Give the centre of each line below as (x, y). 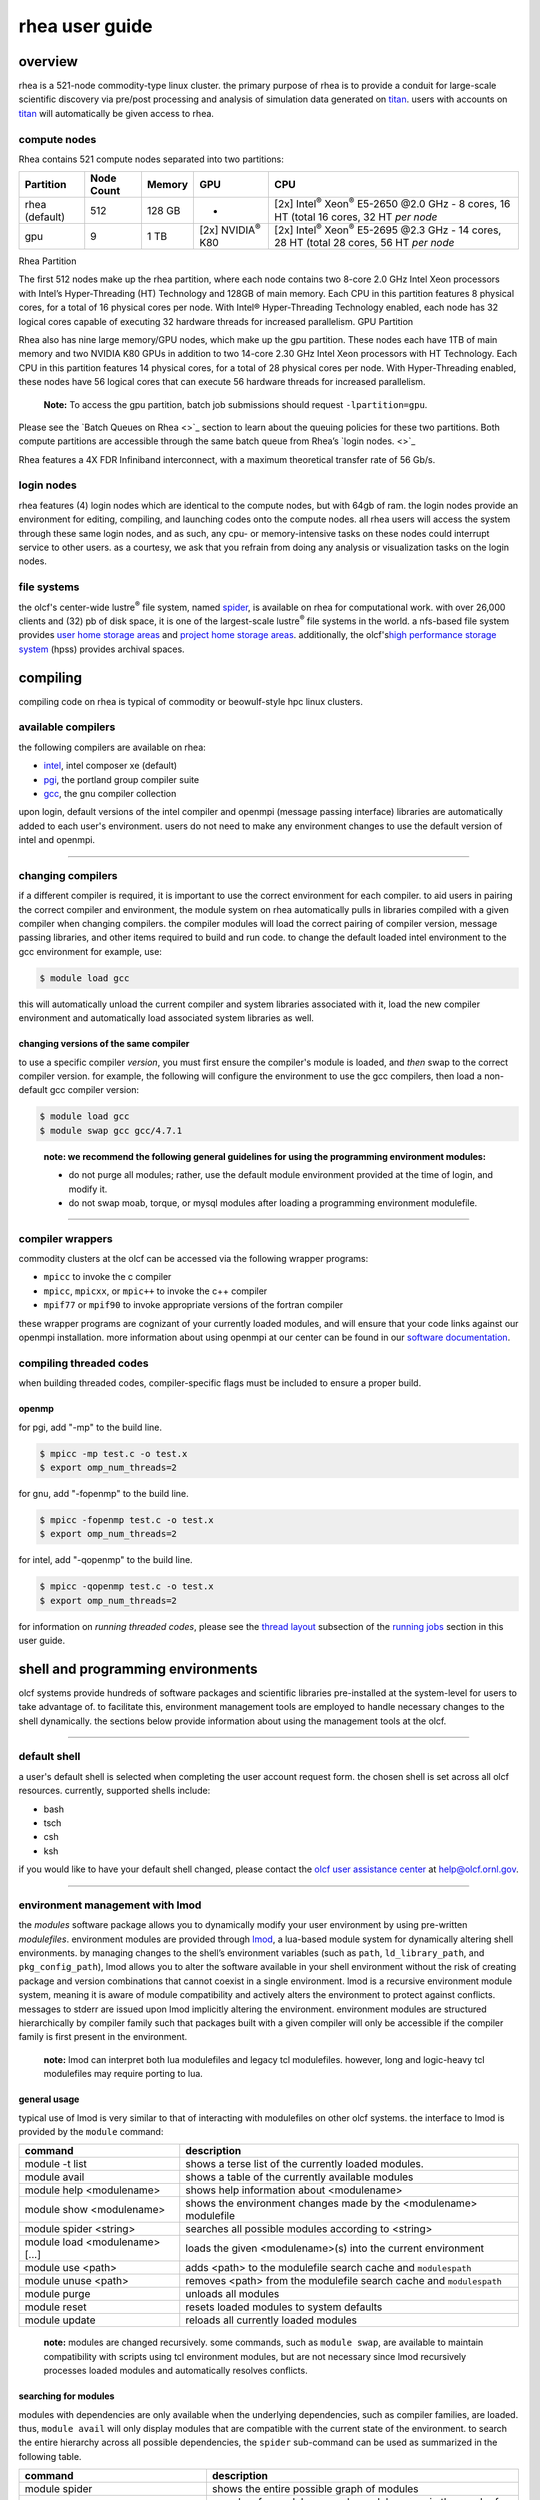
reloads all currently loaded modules (271, 2320)
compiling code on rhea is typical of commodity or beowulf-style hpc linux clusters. (191, 701)
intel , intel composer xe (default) (110, 766)
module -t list (55, 2164)
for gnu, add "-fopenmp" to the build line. (103, 1493)
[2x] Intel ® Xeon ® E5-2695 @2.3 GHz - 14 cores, (388, 229)
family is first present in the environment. (103, 2037)
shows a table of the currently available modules (299, 2177)
